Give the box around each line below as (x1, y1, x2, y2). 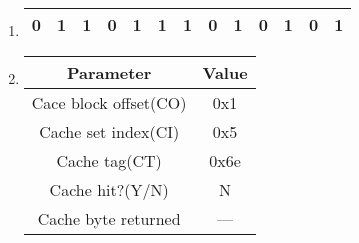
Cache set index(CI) (39, 120, 180, 143)
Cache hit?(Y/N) (49, 178, 169, 201)
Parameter (66, 61, 152, 84)
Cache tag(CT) (56, 149, 162, 172)
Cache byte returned (37, 207, 181, 230)
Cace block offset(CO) (31, 91, 187, 114)
